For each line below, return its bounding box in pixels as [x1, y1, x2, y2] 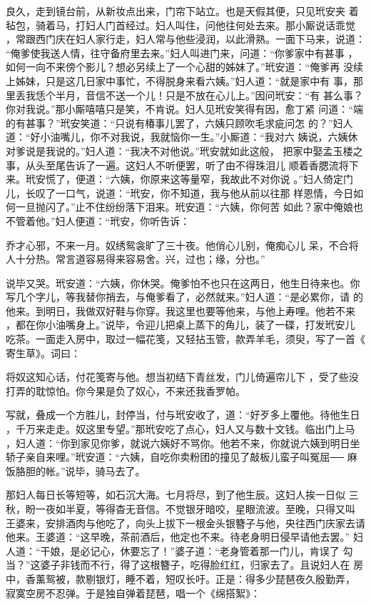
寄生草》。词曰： [6, 345, 81, 360]
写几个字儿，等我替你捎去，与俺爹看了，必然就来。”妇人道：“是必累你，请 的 [6, 289, 363, 304]
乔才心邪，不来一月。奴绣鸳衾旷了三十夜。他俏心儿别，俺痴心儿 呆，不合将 [6, 237, 359, 252]
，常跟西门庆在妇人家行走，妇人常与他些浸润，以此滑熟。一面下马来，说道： [6, 31, 365, 46]
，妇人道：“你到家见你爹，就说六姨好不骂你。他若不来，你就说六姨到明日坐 [6, 435, 360, 450]
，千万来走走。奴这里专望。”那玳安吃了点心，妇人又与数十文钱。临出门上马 [6, 421, 355, 436]
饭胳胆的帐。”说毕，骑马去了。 [6, 463, 146, 478]
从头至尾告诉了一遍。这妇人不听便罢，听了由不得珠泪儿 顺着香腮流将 [25, 157, 349, 172]
